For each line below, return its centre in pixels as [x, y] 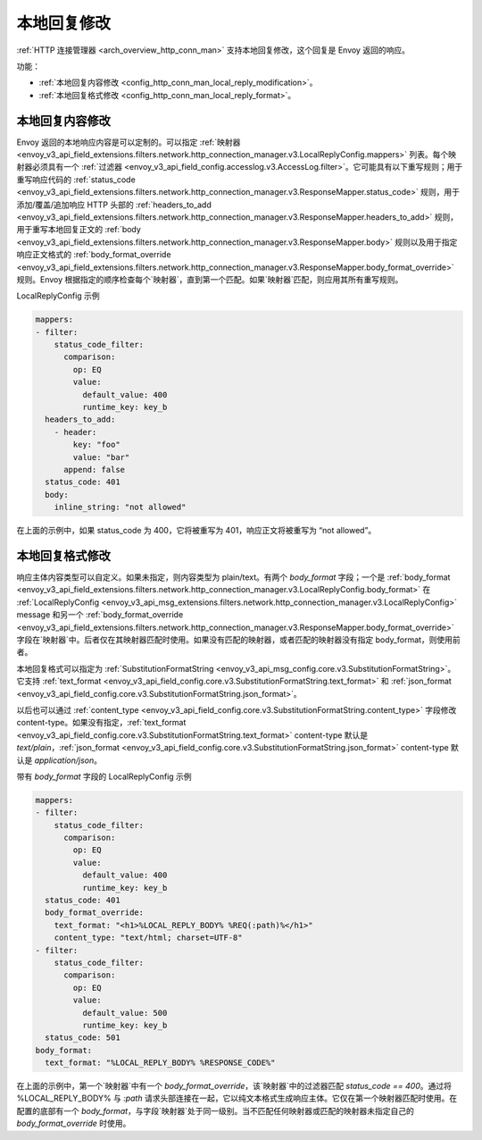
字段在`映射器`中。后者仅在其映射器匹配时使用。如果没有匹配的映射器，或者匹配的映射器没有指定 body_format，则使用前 [239, 640]
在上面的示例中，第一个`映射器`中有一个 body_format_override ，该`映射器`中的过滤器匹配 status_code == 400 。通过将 [234, 1086]
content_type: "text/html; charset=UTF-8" [148, 938]
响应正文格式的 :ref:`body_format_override [94, 255]
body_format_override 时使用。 [74, 1123]
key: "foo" [96, 445]
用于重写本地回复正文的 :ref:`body [79, 230]
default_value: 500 [125, 1013]
